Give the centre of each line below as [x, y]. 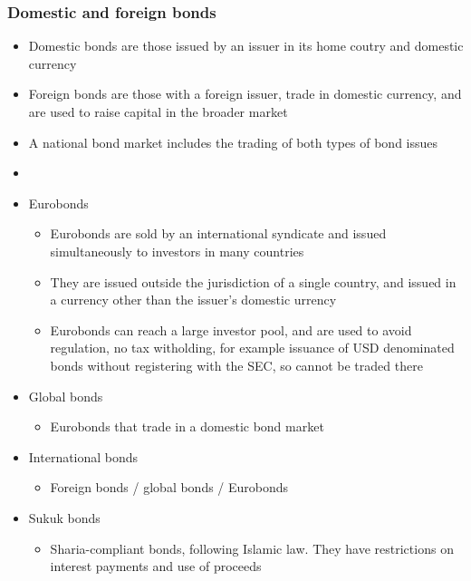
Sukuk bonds [64, 517]
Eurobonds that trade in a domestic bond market [187, 426]
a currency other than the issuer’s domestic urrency [193, 300]
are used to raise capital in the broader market [158, 111]
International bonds [83, 456]
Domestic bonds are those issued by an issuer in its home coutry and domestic [246, 46]
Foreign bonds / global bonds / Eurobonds [169, 487]
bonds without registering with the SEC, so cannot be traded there [236, 365]
